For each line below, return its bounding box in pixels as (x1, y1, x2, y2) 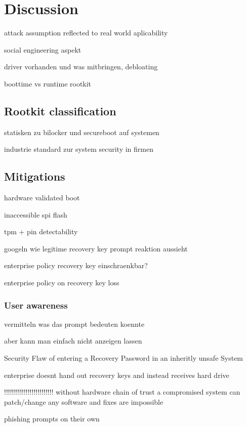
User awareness (4, 298, 68, 311)
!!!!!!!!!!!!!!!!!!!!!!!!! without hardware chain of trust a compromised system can (4, 387, 240, 397)
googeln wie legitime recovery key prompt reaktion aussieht (4, 243, 188, 253)
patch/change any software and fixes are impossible (4, 396, 163, 407)
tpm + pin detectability (4, 226, 78, 237)
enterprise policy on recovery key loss (4, 277, 119, 288)
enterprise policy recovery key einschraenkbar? (4, 260, 148, 271)
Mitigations (4, 168, 65, 184)
